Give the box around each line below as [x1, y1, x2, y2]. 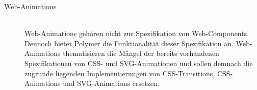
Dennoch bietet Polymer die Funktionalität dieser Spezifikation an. [24, 38, 234, 48]
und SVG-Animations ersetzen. [63, 78, 160, 88]
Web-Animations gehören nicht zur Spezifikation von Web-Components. [24, 28, 249, 39]
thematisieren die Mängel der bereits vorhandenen [63, 48, 219, 58]
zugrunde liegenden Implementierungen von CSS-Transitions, [24, 68, 215, 78]
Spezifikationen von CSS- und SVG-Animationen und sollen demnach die [24, 57, 253, 68]
